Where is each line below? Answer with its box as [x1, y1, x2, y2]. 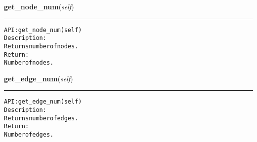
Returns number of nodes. [4, 42, 79, 50]
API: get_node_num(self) [4, 26, 82, 34]
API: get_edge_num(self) [4, 98, 82, 106]
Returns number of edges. [4, 114, 79, 122]
